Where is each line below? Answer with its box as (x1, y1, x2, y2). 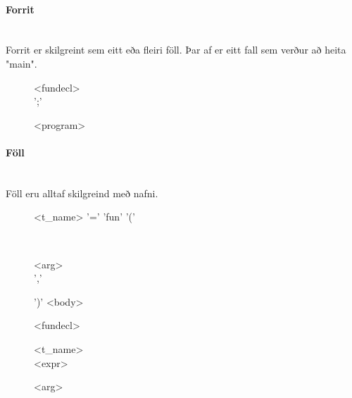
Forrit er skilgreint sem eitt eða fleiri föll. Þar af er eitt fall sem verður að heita (6, 42, 346, 57)
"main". (6, 56, 37, 70)
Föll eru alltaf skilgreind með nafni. (6, 185, 158, 200)
